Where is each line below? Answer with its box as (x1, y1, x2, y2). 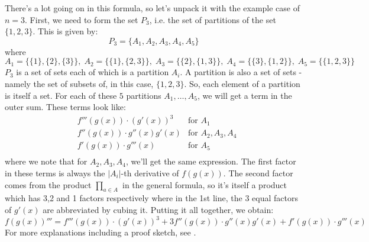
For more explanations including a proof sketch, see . (5, 226, 196, 238)
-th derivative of (121, 166, 179, 179)
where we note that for (5, 155, 88, 167)
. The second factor (223, 166, 293, 179)
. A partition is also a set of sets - (180, 66, 302, 78)
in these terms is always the (5, 166, 105, 179)
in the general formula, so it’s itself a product (122, 178, 287, 191)
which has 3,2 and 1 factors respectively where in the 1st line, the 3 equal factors (5, 192, 298, 204)
